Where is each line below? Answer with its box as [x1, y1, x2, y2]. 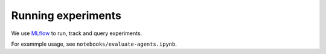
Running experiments [11, 9, 122, 22]
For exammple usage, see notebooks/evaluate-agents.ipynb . [11, 40, 177, 47]
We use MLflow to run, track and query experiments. [11, 30, 142, 37]
